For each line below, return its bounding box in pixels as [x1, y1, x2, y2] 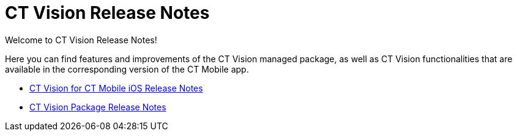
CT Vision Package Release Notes [29, 101, 166, 112]
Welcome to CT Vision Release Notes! [5, 34, 157, 45]
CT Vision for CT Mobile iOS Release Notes [29, 82, 203, 93]
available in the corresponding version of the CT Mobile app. [5, 63, 249, 74]
